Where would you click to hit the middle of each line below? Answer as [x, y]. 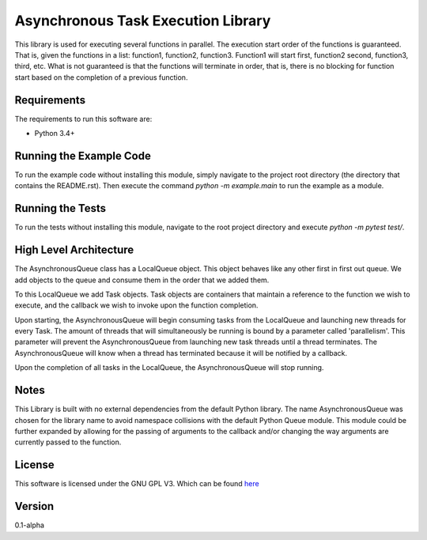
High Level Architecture [74, 250]
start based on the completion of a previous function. [101, 77]
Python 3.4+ [55, 134]
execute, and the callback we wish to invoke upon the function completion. [136, 305]
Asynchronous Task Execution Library [143, 21]
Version [34, 506]
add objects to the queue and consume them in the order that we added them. [142, 280]
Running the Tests [60, 208]
